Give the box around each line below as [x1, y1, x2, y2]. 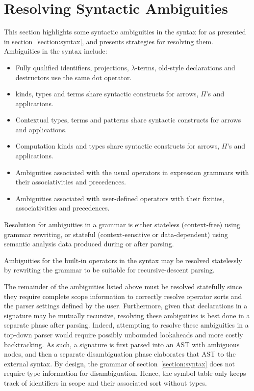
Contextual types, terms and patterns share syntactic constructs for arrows [15, 115, 241, 125]
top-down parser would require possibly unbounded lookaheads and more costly [4, 329, 243, 339]
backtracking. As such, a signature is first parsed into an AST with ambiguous [4, 339, 240, 349]
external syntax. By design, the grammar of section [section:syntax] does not [4, 358, 235, 368]
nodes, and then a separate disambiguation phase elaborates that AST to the [4, 349, 236, 359]
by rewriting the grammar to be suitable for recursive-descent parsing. [4, 265, 215, 275]
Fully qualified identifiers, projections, [15, 62, 129, 72]
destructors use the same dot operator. [15, 72, 132, 82]
